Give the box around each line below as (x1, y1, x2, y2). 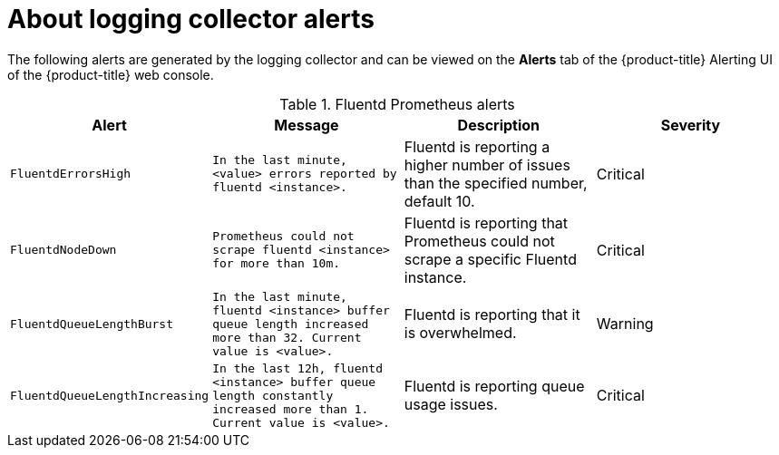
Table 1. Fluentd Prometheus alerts (279, 94, 515, 113)
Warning (596, 315, 654, 334)
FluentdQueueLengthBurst (10, 316, 174, 331)
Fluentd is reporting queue (404, 377, 585, 396)
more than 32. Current (212, 330, 362, 344)
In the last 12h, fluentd (212, 361, 383, 375)
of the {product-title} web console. (7, 66, 214, 82)
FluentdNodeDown (10, 243, 117, 257)
